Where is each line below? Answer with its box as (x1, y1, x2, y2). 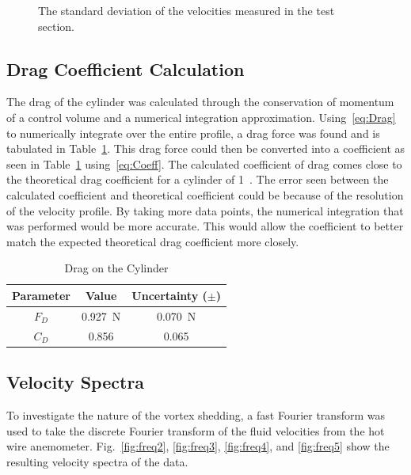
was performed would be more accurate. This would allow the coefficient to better (6, 218, 404, 234)
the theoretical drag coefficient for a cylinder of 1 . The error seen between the (6, 171, 389, 188)
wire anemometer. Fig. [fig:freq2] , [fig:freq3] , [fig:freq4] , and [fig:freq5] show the (6, 438, 390, 454)
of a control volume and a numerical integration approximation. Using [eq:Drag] (6, 108, 396, 125)
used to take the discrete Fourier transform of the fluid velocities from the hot (6, 422, 385, 439)
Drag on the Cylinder (64, 260, 169, 276)
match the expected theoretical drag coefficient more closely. (6, 233, 299, 249)
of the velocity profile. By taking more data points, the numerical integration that (6, 202, 404, 218)
